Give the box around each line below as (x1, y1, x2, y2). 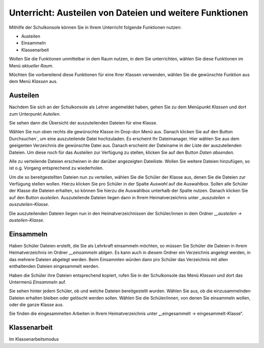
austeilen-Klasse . (9, 217, 44, 223)
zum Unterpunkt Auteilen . (9, 111, 61, 117)
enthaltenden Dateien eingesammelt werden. (9, 264, 100, 269)
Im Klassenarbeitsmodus (9, 336, 59, 342)
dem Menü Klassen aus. (9, 79, 58, 84)
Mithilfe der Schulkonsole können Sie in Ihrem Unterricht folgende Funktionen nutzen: (9, 24, 182, 30)
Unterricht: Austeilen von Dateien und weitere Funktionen (9, 7, 248, 18)
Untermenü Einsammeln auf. (9, 279, 66, 285)
